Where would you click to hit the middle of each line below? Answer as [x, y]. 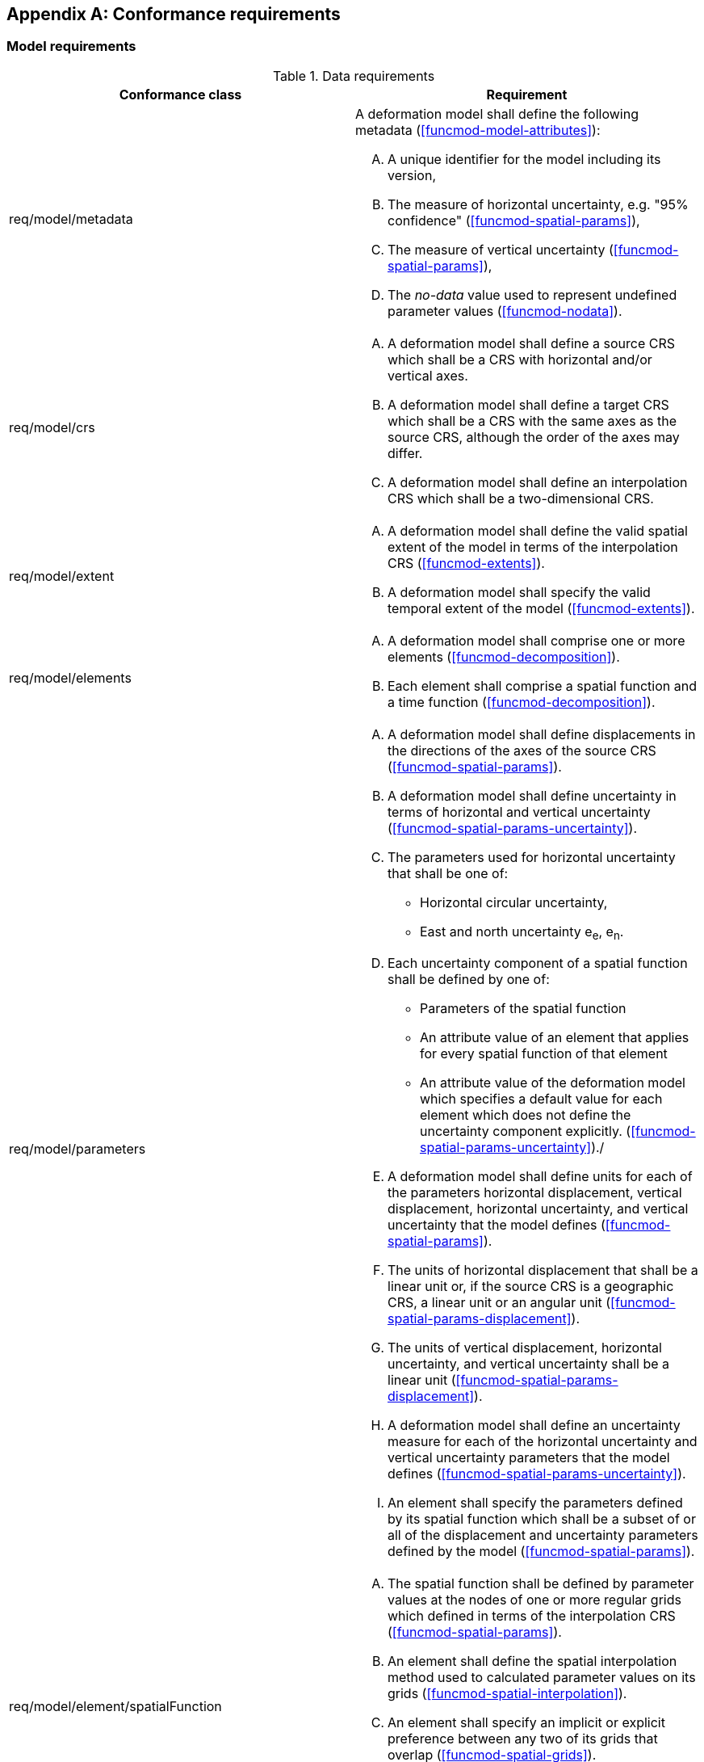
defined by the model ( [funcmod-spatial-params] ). [541, 1551]
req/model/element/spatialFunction [115, 1706]
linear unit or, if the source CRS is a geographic [531, 1286]
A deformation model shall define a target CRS [528, 404]
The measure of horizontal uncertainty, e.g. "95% [538, 204]
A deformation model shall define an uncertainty [534, 1425]
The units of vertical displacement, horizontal [525, 1347]
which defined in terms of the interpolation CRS [532, 1615]
